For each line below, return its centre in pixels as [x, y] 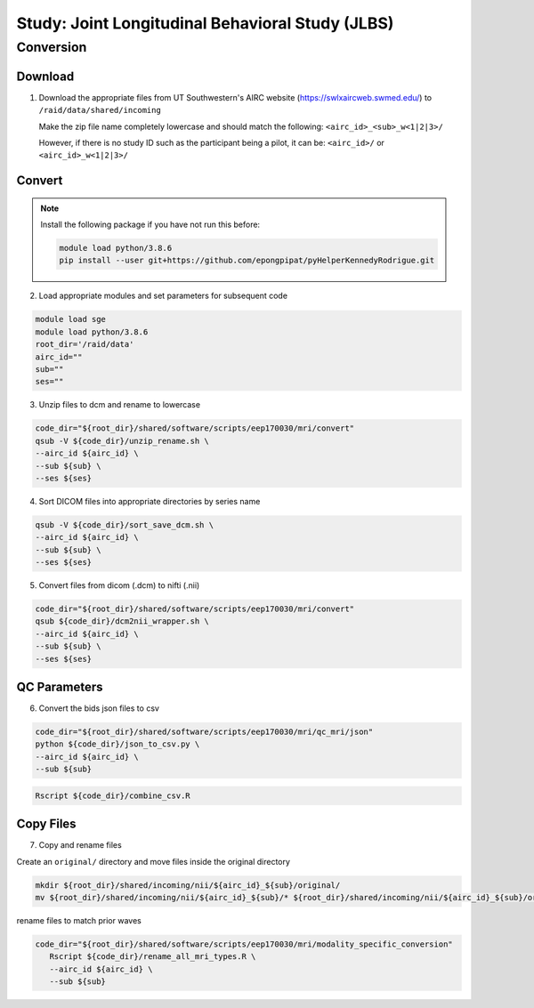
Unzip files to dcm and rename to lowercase [119, 405]
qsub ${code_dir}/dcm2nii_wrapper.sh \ [122, 621]
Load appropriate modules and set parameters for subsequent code [163, 296]
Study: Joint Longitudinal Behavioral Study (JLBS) [205, 23]
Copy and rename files [80, 845]
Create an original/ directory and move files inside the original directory [154, 861]
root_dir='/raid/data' [85, 344]
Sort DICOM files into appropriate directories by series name [150, 501]
